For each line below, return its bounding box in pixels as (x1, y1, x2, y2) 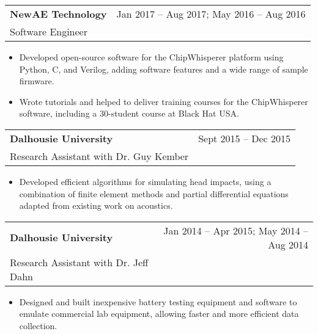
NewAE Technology (10, 7, 107, 21)
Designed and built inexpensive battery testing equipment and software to (19, 295, 297, 308)
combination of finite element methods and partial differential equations (19, 187, 289, 200)
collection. (19, 319, 57, 332)
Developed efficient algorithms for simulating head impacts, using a (19, 175, 272, 187)
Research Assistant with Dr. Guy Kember (10, 148, 189, 163)
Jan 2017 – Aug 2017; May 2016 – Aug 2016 (116, 7, 306, 21)
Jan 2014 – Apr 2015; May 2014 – (163, 223, 308, 238)
